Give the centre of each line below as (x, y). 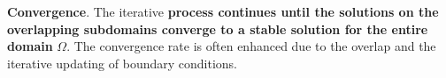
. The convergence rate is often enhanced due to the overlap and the (251, 46)
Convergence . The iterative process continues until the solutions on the (223, 11)
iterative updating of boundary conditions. (123, 63)
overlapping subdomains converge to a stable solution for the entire (218, 28)
